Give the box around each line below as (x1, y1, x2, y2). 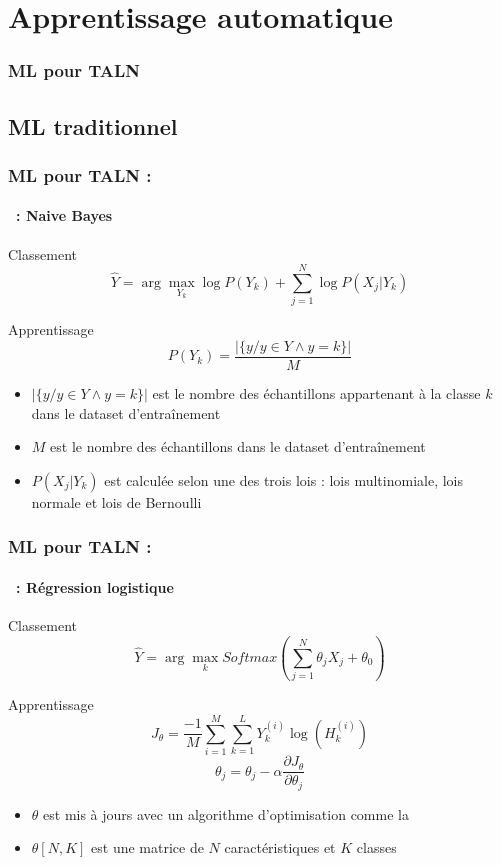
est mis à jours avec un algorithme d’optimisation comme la (43, 803, 409, 824)
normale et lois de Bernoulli (31, 491, 202, 512)
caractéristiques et (224, 837, 336, 858)
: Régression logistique (16, 576, 174, 597)
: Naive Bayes (16, 205, 113, 226)
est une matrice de (91, 837, 204, 858)
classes (356, 837, 397, 858)
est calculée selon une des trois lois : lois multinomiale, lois (104, 469, 463, 490)
